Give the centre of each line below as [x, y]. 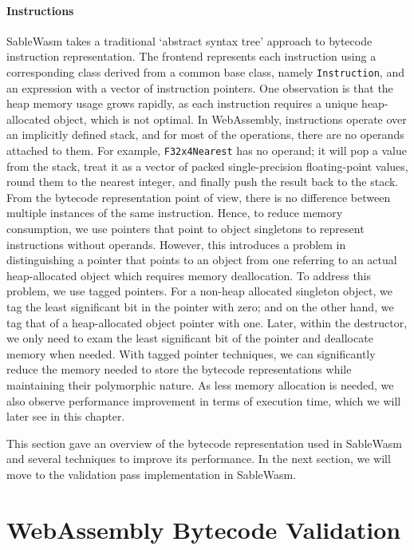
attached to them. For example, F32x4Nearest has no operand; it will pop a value [207, 150]
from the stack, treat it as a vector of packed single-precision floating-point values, [207, 166]
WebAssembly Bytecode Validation [204, 529]
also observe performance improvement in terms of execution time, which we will [204, 400]
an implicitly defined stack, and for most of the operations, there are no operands [205, 135]
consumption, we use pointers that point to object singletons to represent [185, 229]
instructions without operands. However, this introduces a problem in [176, 244]
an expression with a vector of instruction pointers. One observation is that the [200, 87]
